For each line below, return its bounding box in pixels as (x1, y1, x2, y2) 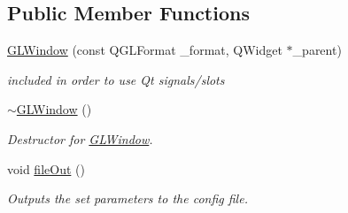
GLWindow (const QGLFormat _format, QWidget (7, 41, 282, 59)
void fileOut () (7, 159, 85, 178)
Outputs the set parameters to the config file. (7, 189, 248, 208)
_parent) (292, 41, 342, 59)
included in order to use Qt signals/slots (7, 70, 225, 88)
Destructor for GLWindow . (7, 129, 153, 148)
